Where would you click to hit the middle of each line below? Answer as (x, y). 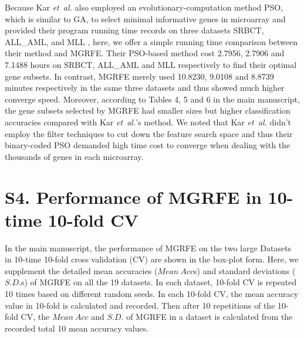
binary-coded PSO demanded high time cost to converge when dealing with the (148, 145)
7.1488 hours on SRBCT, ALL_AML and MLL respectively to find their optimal (151, 64)
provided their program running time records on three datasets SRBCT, (134, 30)
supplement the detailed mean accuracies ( (81, 270)
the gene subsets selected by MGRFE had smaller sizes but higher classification (148, 110)
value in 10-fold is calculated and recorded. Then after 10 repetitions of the (140, 305)
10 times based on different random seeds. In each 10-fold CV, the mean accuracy (152, 293)
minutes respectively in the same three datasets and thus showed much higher (145, 88)
